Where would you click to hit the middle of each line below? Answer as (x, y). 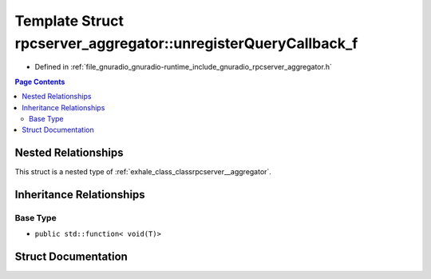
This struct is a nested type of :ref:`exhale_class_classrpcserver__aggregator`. (143, 172)
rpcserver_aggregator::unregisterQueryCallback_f (186, 43)
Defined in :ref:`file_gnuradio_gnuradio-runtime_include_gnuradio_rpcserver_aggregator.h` (184, 67)
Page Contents (40, 82)
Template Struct (69, 21)
